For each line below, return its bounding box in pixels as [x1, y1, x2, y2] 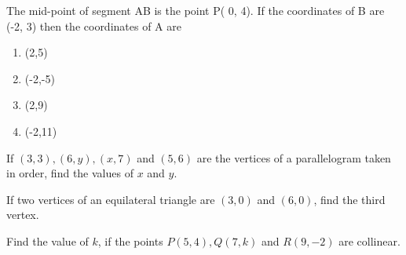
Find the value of [6, 232, 89, 249]
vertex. [6, 206, 39, 223]
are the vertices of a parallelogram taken [196, 149, 391, 166]
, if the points [97, 232, 163, 249]
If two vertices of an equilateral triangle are [6, 191, 215, 207]
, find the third [313, 191, 386, 207]
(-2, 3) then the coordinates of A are [6, 17, 181, 34]
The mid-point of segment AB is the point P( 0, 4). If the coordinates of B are [6, 2, 385, 18]
